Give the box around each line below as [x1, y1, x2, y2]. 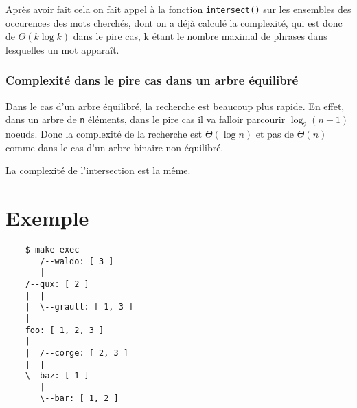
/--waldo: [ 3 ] [40, 256, 114, 266]
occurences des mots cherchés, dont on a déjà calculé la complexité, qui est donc [5, 15, 343, 30]
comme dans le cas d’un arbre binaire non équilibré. [5, 140, 224, 154]
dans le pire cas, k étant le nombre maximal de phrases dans [73, 29, 327, 43]
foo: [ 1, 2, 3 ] [25, 325, 104, 335]
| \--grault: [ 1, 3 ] [25, 302, 134, 312]
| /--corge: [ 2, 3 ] [25, 347, 128, 358]
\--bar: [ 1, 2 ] [40, 394, 119, 404]
